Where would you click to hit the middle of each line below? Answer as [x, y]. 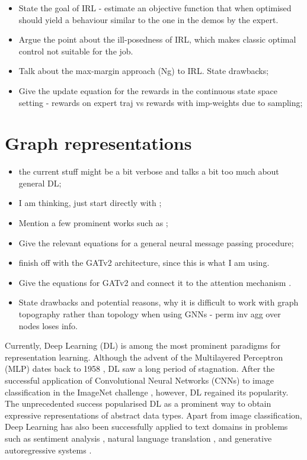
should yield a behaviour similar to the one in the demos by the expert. [148, 19]
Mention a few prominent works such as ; [93, 223]
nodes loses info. [48, 325]
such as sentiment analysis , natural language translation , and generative [138, 438]
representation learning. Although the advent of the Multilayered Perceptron [144, 357]
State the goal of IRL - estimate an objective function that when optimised [155, 8]
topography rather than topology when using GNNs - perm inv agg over [150, 314]
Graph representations [98, 143]
